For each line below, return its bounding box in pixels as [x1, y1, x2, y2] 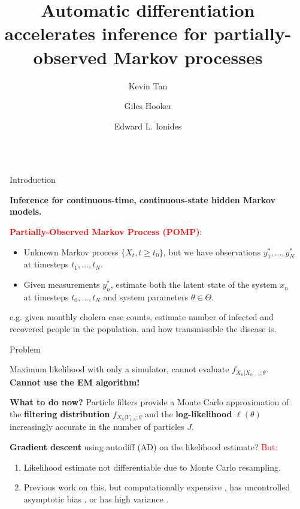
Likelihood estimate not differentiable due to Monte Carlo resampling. [23, 460, 281, 473]
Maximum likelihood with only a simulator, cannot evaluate [10, 363, 229, 375]
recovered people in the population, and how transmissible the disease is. [10, 323, 277, 335]
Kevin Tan [128, 79, 168, 92]
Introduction [10, 173, 56, 186]
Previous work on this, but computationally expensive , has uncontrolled [23, 481, 290, 493]
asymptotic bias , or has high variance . [23, 492, 169, 505]
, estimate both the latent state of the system [110, 278, 277, 291]
